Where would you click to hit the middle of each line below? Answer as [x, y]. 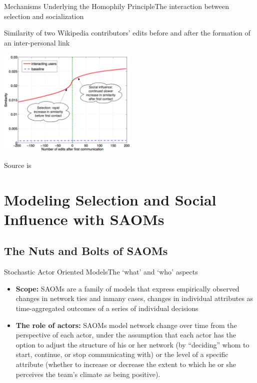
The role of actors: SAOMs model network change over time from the [126, 325]
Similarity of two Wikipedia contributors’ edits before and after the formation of [127, 33]
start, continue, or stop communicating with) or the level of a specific [122, 354]
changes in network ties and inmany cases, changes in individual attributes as [134, 298]
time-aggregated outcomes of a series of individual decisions [107, 308]
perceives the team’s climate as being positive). [88, 374]
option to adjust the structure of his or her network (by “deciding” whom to [132, 344]
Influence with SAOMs [84, 219]
